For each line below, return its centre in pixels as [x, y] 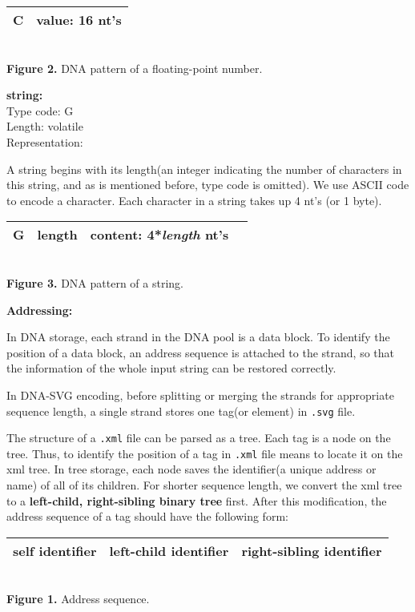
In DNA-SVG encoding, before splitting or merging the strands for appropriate [200, 395]
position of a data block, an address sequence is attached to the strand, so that [200, 352]
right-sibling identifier [312, 550]
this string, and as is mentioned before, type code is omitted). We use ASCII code [208, 185]
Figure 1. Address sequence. [78, 599]
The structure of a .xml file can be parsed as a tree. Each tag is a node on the [199, 438]
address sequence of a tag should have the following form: [147, 516]
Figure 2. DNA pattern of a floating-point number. [135, 68]
